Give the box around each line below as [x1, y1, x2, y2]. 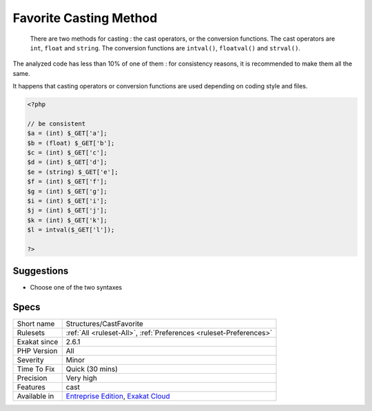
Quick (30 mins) [65, 364, 118, 374]
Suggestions [12, 265, 69, 277]
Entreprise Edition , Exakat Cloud [65, 392, 170, 401]
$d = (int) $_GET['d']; [27, 159, 108, 166]
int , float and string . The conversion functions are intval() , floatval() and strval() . [30, 43, 301, 52]
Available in [17, 392, 54, 401]
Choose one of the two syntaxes [30, 283, 123, 292]
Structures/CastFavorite [65, 319, 144, 329]
